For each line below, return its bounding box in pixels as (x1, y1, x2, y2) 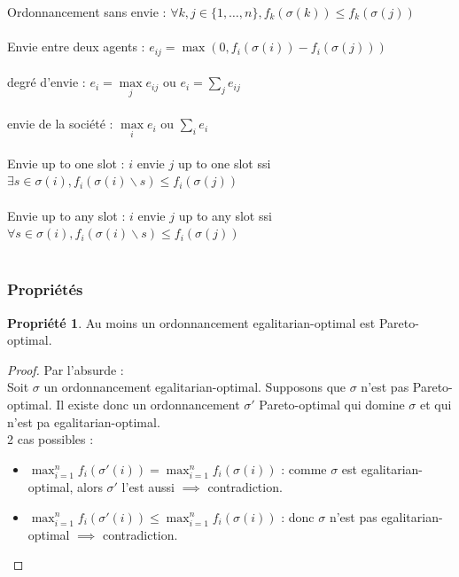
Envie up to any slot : (7, 206, 126, 224)
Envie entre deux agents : (7, 37, 145, 56)
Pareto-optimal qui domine (259, 395, 405, 414)
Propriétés (7, 278, 83, 300)
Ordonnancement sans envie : (7, 3, 167, 20)
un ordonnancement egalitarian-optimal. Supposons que (43, 378, 346, 396)
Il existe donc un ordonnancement (56, 395, 240, 414)
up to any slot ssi (178, 206, 272, 224)
